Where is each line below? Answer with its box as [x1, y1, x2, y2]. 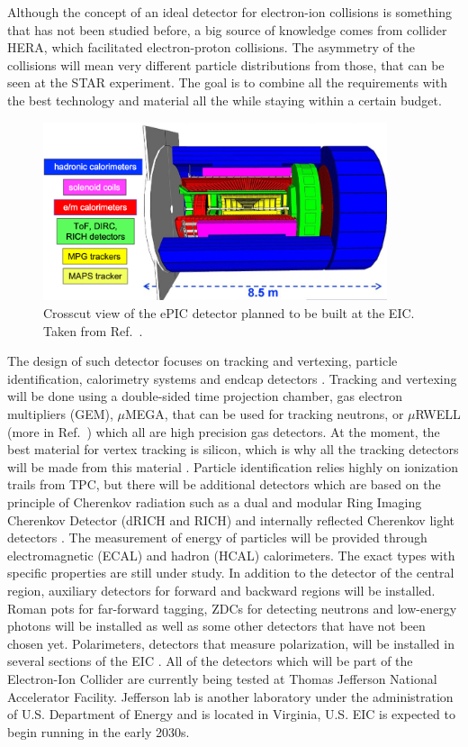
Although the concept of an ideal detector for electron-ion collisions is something [7, 3, 452, 21]
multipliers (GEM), [7, 405, 113, 424]
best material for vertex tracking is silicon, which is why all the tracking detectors [7, 440, 459, 459]
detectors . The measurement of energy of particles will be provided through [7, 528, 427, 547]
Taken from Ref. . [43, 321, 143, 340]
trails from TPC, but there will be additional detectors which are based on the [7, 475, 441, 494]
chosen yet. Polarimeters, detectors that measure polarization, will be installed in [7, 633, 454, 652]
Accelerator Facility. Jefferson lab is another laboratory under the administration [7, 687, 454, 706]
